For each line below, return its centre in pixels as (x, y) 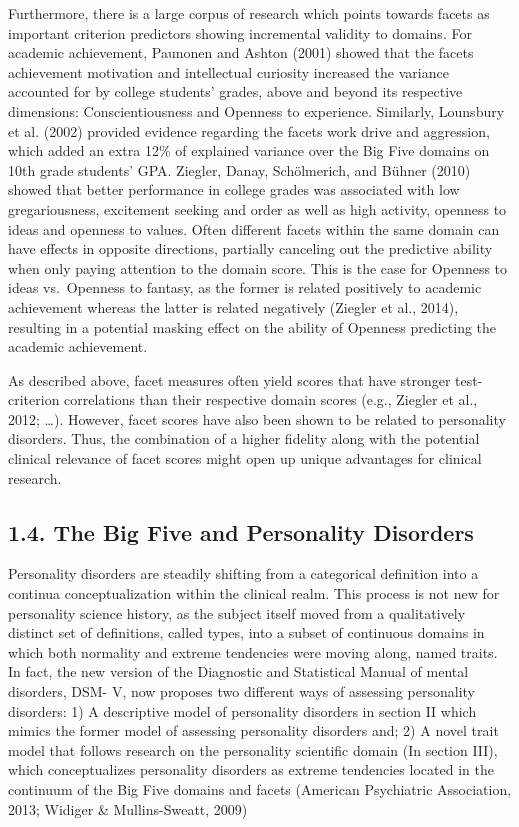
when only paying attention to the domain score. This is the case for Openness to (258, 267)
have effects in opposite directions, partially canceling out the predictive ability (250, 248)
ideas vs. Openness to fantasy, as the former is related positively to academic (245, 287)
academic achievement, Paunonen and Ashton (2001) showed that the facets (241, 52)
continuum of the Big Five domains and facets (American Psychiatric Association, (260, 788)
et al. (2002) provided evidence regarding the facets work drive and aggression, (249, 130)
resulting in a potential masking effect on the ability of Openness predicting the (252, 326)
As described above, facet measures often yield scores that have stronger (229, 379)
